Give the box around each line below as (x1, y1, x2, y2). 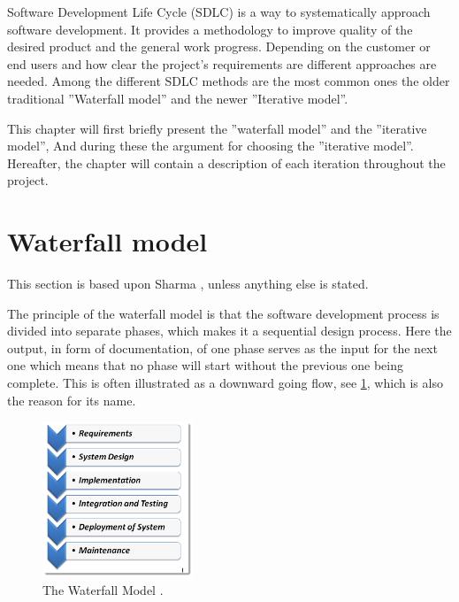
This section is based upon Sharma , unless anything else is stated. (7, 274, 369, 293)
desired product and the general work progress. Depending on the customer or (7, 37, 431, 56)
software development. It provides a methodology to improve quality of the (7, 19, 413, 38)
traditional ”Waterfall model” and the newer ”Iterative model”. (7, 89, 348, 107)
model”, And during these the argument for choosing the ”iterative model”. (7, 136, 414, 155)
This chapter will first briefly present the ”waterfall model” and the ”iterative (7, 119, 427, 137)
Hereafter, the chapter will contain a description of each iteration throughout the (7, 153, 446, 172)
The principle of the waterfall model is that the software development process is (7, 304, 440, 322)
